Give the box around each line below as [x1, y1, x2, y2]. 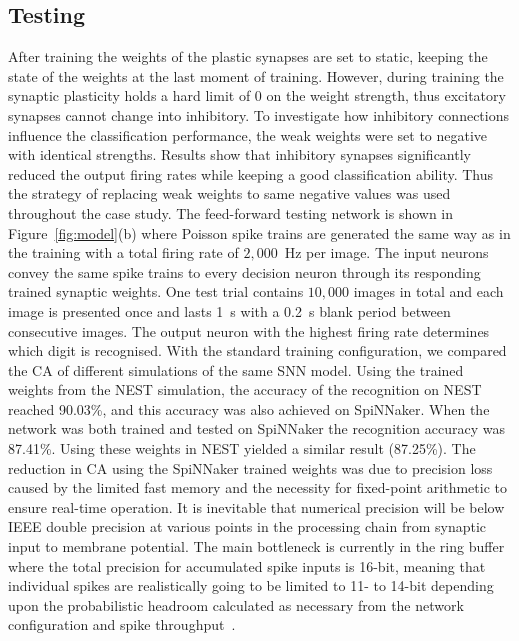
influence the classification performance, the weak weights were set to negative [8, 124, 488, 145]
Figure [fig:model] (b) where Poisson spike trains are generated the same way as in [8, 222, 511, 243]
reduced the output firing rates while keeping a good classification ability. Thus [8, 163, 494, 184]
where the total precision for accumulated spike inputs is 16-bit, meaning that [8, 555, 486, 576]
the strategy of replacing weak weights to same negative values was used [8, 183, 451, 204]
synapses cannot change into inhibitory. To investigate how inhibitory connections [8, 104, 510, 125]
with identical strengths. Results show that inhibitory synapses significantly [8, 144, 471, 165]
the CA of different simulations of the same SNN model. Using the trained [8, 359, 464, 380]
